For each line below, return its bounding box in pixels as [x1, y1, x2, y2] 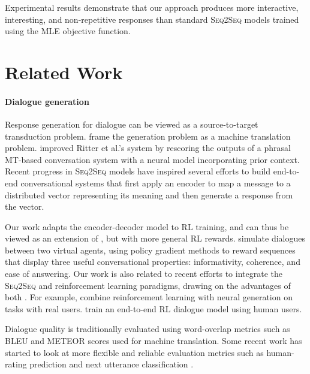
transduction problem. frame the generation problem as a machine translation [5, 129, 291, 142]
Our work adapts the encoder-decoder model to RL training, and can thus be [5, 220, 289, 233]
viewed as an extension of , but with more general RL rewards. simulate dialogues [5, 232, 306, 245]
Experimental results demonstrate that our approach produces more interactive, [5, 1, 299, 13]
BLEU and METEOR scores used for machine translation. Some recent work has [5, 334, 302, 347]
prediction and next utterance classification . [29, 358, 194, 370]
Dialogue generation [5, 95, 89, 107]
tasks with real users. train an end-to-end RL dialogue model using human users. [5, 302, 302, 315]
